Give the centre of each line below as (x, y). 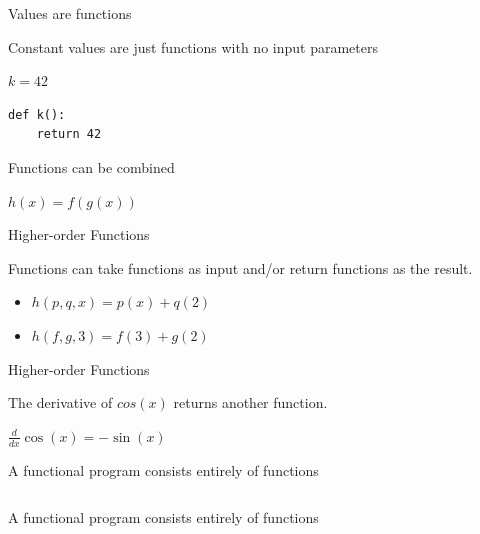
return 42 (69, 134)
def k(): (37, 114)
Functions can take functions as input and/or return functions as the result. (240, 267)
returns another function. (250, 402)
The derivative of (60, 402)
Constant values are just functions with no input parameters (193, 46)
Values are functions (70, 13)
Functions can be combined (91, 166)
